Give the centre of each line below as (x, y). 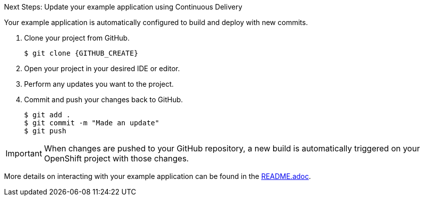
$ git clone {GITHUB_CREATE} (81, 53)
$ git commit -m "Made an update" (92, 123)
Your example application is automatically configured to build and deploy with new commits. (156, 22)
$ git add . (47, 115)
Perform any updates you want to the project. (99, 84)
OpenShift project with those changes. (116, 158)
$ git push (45, 131)
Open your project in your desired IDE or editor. (102, 68)
